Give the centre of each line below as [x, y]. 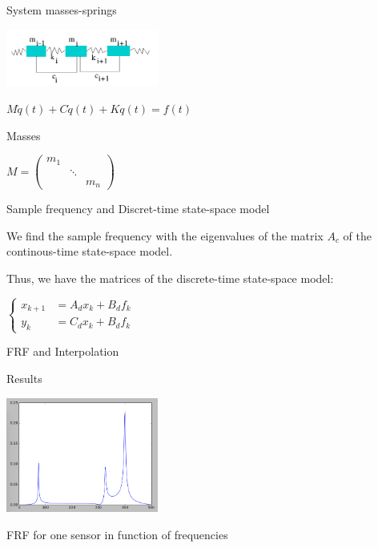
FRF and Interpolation [63, 351]
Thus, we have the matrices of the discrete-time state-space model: [170, 278]
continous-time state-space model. [90, 251]
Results [24, 378]
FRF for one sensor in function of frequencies [117, 534]
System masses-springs [62, 10]
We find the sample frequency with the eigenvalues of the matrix [165, 235]
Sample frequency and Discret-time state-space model [138, 209]
